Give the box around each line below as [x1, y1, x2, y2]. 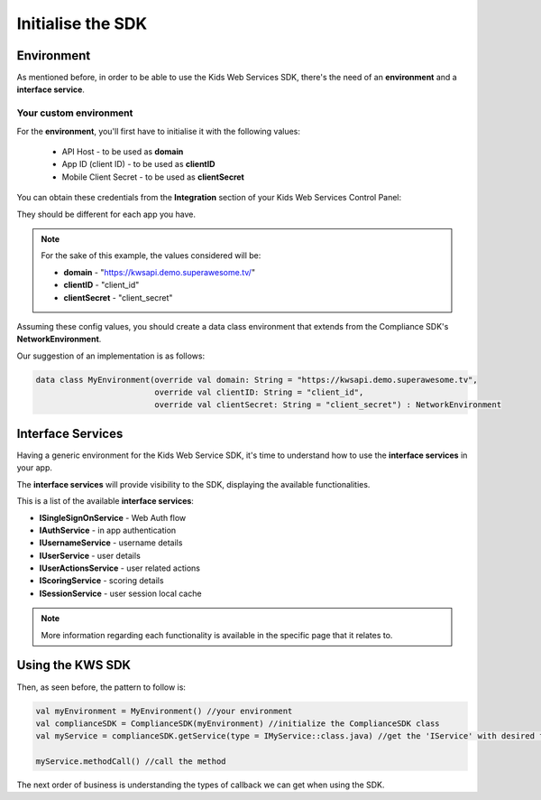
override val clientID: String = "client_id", [154, 387, 364, 397]
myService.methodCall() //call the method [35, 757, 226, 767]
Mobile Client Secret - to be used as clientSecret [61, 172, 245, 182]
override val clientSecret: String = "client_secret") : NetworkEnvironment [154, 400, 502, 410]
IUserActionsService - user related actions [39, 563, 200, 573]
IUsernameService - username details [39, 537, 183, 548]
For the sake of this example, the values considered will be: [41, 250, 261, 261]
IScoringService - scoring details [39, 575, 164, 586]
